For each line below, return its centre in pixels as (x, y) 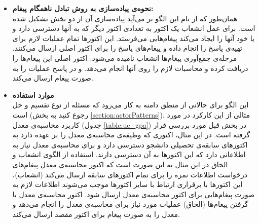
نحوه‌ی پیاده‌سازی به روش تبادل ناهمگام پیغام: (83, 8)
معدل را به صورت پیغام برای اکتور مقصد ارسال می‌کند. (96, 214)
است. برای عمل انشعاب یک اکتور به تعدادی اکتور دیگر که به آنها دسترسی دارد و (134, 28)
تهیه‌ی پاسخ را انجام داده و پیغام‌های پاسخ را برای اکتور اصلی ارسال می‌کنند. (127, 48)
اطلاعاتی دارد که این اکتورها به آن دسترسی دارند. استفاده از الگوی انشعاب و (129, 154)
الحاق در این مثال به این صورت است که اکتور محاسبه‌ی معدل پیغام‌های (120, 164)
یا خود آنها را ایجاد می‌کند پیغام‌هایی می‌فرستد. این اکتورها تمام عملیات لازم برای (133, 38)
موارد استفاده (33, 95)
